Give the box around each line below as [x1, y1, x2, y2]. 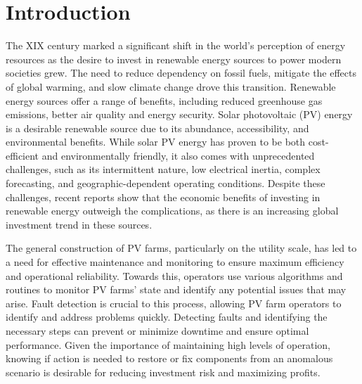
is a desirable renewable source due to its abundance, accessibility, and [6, 120, 309, 135]
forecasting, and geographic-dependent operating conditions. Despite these [6, 176, 325, 191]
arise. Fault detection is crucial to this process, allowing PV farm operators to [6, 295, 342, 310]
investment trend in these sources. [6, 217, 153, 231]
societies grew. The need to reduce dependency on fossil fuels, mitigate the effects [6, 65, 357, 80]
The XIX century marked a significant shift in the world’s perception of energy [6, 38, 346, 53]
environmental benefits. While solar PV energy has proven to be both [6, 134, 306, 149]
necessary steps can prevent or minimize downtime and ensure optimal [6, 324, 309, 338]
